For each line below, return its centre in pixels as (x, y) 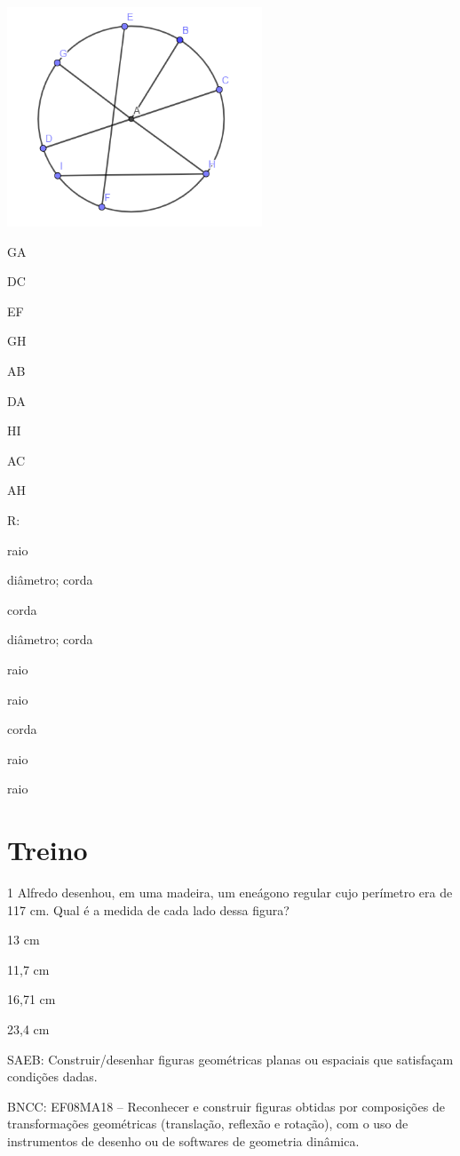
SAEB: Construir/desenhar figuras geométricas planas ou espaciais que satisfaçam (230, 1059)
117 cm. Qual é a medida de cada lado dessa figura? (148, 909)
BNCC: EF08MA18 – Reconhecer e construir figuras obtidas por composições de (226, 1106)
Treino (48, 850)
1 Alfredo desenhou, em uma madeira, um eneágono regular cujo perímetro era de (230, 892)
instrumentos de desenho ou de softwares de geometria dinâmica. (183, 1140)
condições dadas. (52, 1076)
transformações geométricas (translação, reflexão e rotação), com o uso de (208, 1124)
